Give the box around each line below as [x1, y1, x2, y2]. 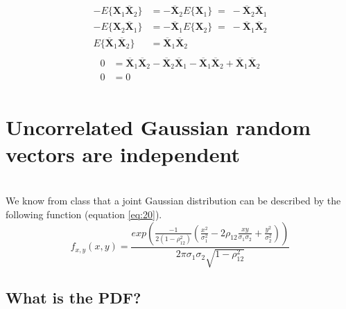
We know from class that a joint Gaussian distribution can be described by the [6, 193, 341, 208]
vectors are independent [6, 139, 240, 168]
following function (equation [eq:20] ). [6, 207, 162, 222]
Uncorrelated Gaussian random [6, 112, 311, 141]
